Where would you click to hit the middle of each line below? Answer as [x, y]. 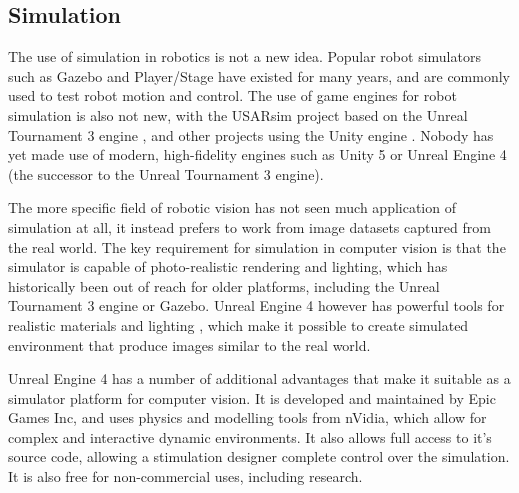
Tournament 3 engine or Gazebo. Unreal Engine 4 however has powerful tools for [256, 305]
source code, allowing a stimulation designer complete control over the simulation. [259, 456]
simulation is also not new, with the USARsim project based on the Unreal [238, 114]
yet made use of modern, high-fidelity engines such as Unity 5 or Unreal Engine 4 [257, 154]
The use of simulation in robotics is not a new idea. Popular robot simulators [244, 56]
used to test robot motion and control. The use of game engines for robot [232, 95]
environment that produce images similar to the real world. [189, 344]
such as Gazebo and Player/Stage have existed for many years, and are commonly [259, 75]
